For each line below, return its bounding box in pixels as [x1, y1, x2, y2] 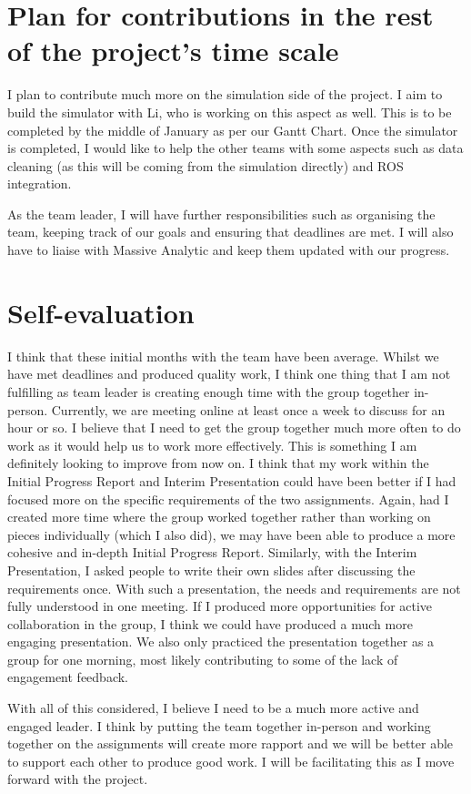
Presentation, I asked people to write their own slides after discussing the [7, 560, 416, 579]
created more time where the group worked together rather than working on [7, 507, 431, 526]
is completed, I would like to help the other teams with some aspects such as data [7, 138, 464, 158]
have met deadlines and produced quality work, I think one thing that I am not [7, 364, 451, 383]
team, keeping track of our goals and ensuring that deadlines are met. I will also [7, 222, 454, 241]
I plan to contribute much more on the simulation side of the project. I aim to [7, 85, 443, 104]
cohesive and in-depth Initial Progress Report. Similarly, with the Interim [7, 543, 417, 562]
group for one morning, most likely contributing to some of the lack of [7, 649, 398, 668]
